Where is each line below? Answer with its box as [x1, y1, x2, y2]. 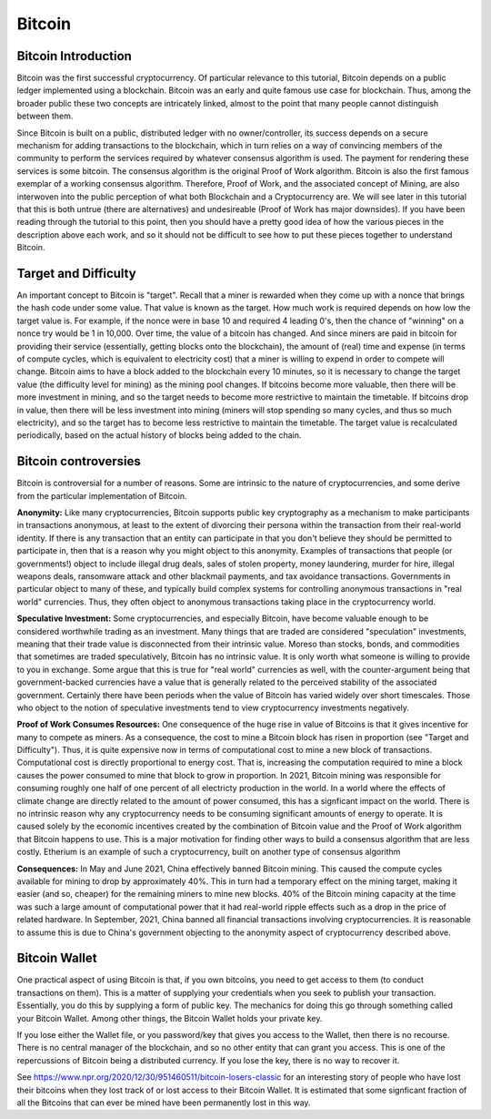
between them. [16, 110, 74, 122]
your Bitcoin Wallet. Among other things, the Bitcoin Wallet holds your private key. [16, 1012, 323, 1023]
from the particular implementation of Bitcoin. [16, 490, 187, 501]
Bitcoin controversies [16, 453, 141, 469]
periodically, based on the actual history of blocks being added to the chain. [16, 430, 302, 441]
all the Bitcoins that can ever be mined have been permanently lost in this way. [16, 1097, 311, 1108]
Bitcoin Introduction [16, 48, 132, 64]
